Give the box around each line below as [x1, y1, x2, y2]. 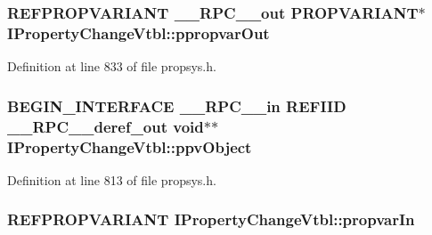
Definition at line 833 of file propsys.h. [7, 57, 216, 76]
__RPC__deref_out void [7, 115, 204, 137]
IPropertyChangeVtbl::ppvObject [7, 135, 252, 158]
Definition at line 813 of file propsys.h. [7, 170, 216, 189]
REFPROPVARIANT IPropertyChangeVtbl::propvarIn [7, 208, 415, 231]
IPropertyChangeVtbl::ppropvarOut [7, 21, 270, 44]
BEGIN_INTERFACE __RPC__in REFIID [7, 94, 346, 117]
